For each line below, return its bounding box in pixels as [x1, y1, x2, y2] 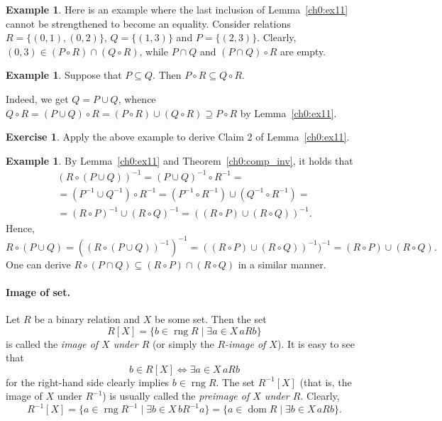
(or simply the [152, 336, 214, 351]
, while [139, 43, 168, 58]
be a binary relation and [34, 311, 140, 326]
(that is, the [299, 374, 352, 389]
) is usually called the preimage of [102, 388, 250, 403]
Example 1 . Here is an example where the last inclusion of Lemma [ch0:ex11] [6, 2, 348, 16]
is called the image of [6, 336, 99, 351]
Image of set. [6, 284, 70, 299]
